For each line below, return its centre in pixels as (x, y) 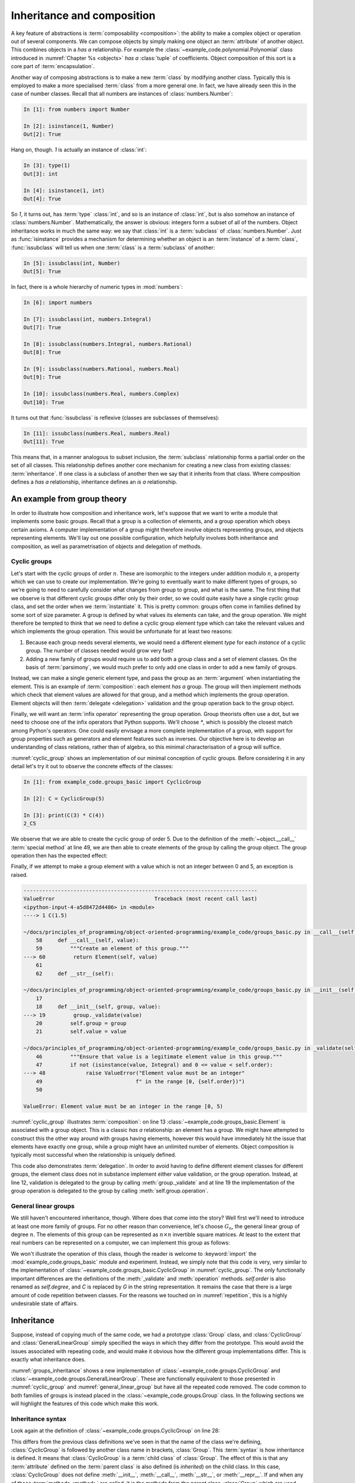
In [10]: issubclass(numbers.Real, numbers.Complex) (101, 394)
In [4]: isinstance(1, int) (64, 190)
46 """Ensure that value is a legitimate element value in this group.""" (159, 1056)
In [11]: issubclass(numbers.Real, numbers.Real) (97, 433)
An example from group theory (69, 499)
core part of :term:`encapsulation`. (53, 66)
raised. (19, 874)
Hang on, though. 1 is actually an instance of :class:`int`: (79, 150)
